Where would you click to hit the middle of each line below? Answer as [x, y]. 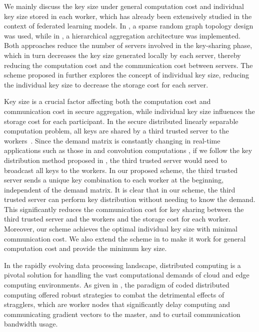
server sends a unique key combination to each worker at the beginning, [114, 180]
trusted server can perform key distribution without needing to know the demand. [130, 199]
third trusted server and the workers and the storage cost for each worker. [117, 219]
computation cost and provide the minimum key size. [85, 248]
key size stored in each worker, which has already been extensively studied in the [128, 16]
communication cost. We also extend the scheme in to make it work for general [125, 238]
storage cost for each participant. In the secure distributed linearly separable [121, 121]
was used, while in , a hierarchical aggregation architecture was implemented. [122, 35]
